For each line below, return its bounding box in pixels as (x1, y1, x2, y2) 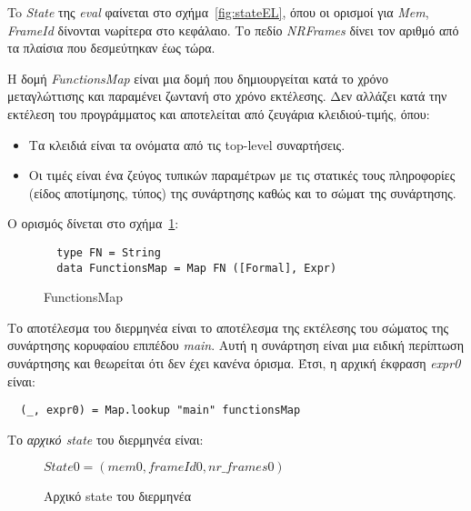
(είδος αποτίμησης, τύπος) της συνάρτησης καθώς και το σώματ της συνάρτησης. (28, 183, 456, 202)
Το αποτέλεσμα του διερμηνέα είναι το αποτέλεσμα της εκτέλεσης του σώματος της (7, 317, 449, 336)
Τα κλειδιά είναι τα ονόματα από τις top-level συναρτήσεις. (28, 135, 346, 154)
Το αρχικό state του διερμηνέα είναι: (7, 429, 204, 448)
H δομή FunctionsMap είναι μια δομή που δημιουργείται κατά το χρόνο (7, 68, 388, 87)
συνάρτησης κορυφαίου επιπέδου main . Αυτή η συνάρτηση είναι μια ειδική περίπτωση (7, 336, 464, 355)
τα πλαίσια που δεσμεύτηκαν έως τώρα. (7, 38, 215, 57)
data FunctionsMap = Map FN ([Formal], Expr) (56, 261, 337, 275)
